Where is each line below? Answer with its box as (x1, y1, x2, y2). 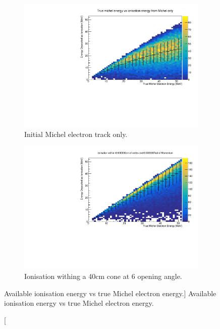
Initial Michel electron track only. (24, 128, 128, 139)
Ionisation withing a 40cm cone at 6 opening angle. (24, 271, 182, 281)
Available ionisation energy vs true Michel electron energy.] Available (4, 288, 216, 298)
